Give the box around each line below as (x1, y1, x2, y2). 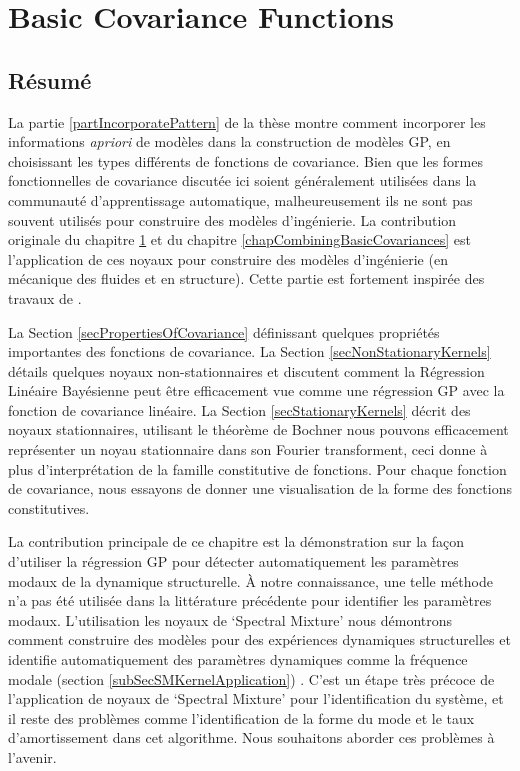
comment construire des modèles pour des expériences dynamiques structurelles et (8, 629, 511, 650)
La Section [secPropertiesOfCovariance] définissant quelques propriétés (8, 321, 440, 342)
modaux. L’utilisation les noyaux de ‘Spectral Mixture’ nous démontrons (8, 609, 453, 630)
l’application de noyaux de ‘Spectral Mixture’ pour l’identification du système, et (8, 688, 504, 709)
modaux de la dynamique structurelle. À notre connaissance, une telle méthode (8, 570, 493, 591)
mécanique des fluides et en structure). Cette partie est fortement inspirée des (8, 268, 485, 289)
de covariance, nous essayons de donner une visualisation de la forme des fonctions (8, 478, 512, 499)
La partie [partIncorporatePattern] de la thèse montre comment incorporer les (8, 111, 486, 132)
